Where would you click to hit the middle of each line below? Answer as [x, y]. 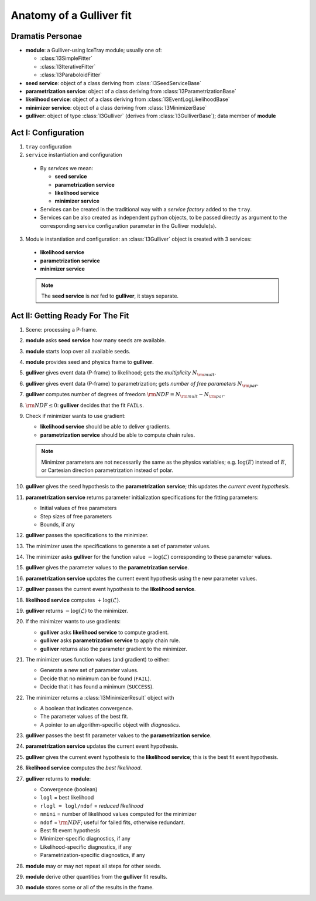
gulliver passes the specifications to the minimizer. [87, 535]
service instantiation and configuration [74, 155]
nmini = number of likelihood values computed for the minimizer [118, 814]
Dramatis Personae [47, 36]
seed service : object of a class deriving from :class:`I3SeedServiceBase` [114, 83]
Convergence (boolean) [69, 789]
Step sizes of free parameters [76, 516]
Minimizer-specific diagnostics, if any [85, 839]
